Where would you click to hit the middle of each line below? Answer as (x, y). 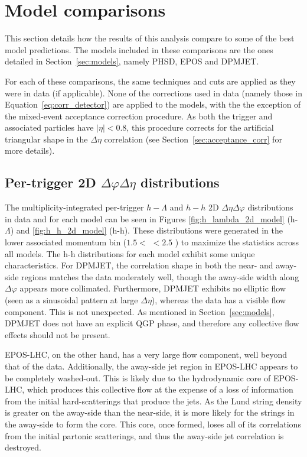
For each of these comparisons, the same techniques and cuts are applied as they (150, 81)
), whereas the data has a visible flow (219, 300)
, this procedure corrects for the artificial (200, 127)
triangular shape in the (46, 139)
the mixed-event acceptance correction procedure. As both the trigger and (139, 116)
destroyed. (23, 447)
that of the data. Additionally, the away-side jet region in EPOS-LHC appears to (151, 366)
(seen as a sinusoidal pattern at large (71, 300)
